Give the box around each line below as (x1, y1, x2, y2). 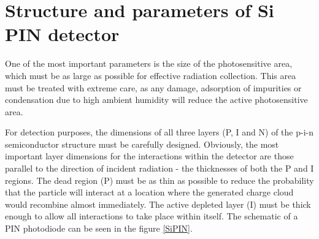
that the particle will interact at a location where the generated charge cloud (5, 186, 294, 199)
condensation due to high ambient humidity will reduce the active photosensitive (5, 93, 308, 106)
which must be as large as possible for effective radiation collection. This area (5, 69, 296, 82)
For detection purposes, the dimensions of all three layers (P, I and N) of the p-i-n (5, 126, 313, 138)
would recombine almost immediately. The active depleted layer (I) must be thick (5, 197, 311, 210)
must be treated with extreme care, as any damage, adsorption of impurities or (5, 81, 302, 94)
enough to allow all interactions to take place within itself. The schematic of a (5, 210, 298, 222)
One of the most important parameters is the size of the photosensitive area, (5, 57, 293, 70)
